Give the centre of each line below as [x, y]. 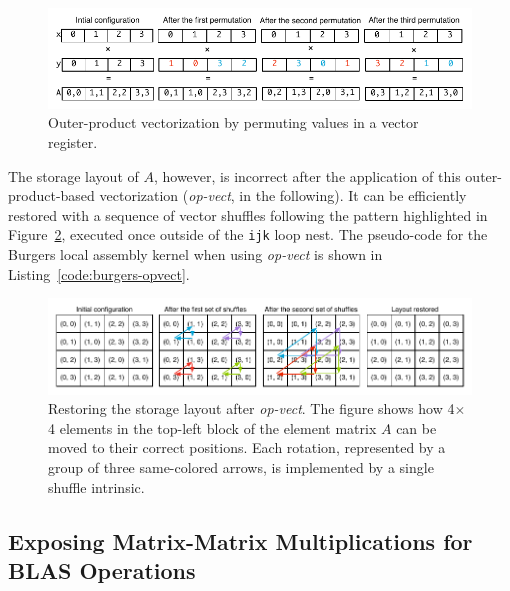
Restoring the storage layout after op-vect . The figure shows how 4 [251, 408]
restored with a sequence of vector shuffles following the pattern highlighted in [248, 214]
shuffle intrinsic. [96, 486]
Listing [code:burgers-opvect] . [99, 273]
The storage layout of [73, 175]
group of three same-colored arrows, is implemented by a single [241, 467]
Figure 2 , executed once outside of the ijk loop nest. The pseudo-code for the [248, 234]
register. [73, 142]
